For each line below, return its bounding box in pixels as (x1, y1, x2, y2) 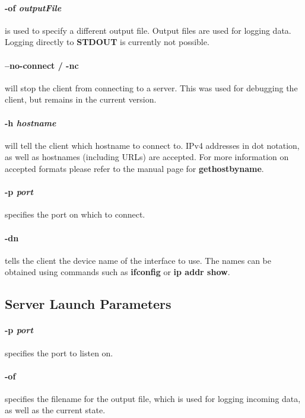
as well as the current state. (5, 404, 106, 416)
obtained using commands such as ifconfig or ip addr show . (5, 266, 230, 278)
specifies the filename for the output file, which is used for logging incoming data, (5, 392, 301, 404)
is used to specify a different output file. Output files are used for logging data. (5, 24, 291, 36)
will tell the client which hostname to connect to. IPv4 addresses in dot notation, (5, 139, 300, 151)
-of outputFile (5, 1, 62, 14)
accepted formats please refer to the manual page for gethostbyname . (5, 162, 264, 174)
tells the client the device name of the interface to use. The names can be (5, 254, 271, 266)
